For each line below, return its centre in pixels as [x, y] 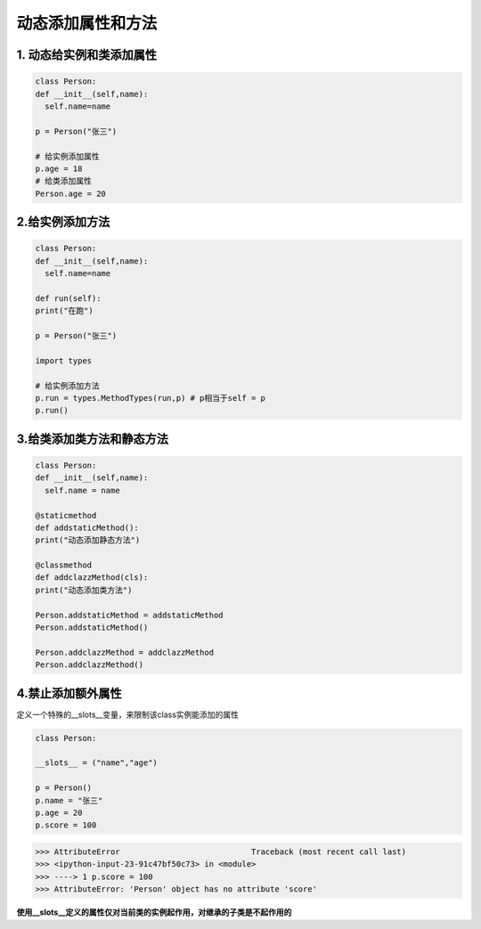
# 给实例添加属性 [67, 156]
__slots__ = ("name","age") [96, 763]
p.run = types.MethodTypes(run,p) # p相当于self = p [151, 398]
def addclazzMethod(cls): [92, 578]
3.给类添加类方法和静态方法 [93, 439]
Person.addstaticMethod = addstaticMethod [129, 615]
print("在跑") [64, 311]
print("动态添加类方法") [84, 590]
